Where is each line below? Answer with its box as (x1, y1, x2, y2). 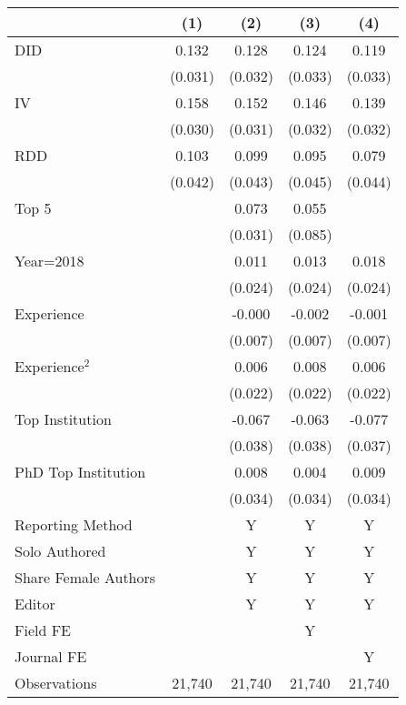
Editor (15, 593, 55, 614)
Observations (15, 672, 97, 693)
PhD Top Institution (15, 461, 146, 482)
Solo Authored (15, 540, 106, 561)
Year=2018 (15, 250, 84, 271)
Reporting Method (15, 514, 133, 535)
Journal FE (15, 646, 87, 667)
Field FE (15, 619, 72, 640)
